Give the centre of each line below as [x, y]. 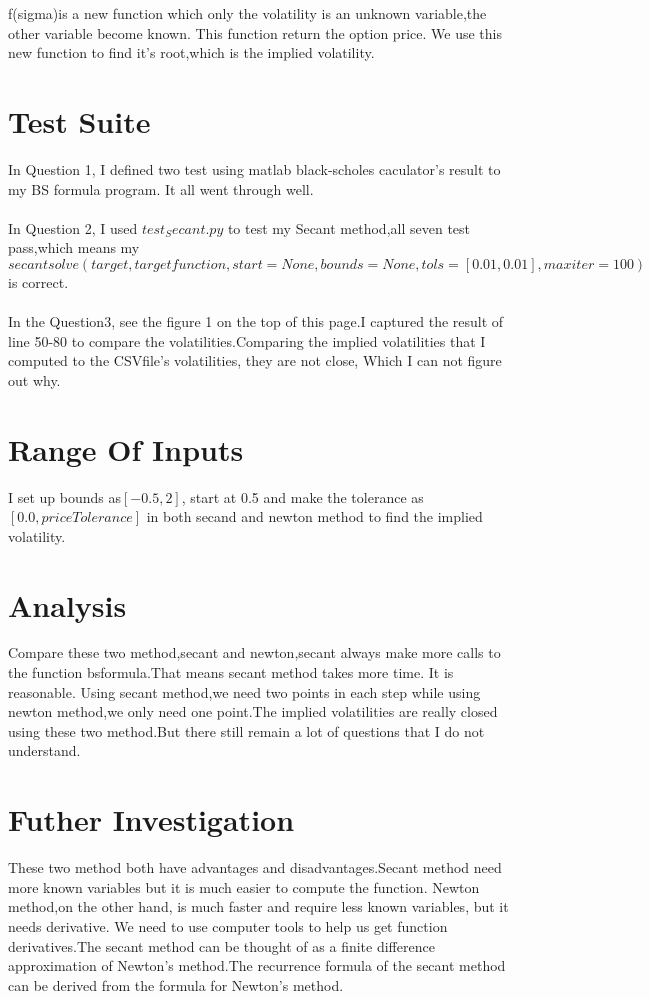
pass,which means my [74, 247]
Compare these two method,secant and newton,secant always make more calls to [254, 652]
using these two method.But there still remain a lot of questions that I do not [246, 730]
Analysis [67, 604]
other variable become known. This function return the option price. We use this [255, 32]
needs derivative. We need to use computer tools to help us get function [228, 925]
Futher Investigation [151, 819]
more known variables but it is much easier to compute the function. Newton [244, 886]
